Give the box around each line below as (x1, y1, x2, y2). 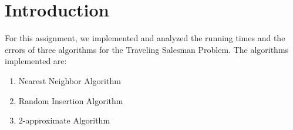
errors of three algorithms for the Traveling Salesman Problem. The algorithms (5, 43, 289, 55)
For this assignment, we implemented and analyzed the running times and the (5, 32, 285, 44)
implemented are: (5, 55, 67, 67)
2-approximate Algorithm (18, 114, 110, 126)
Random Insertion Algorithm (18, 94, 123, 106)
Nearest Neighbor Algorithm (18, 74, 121, 86)
